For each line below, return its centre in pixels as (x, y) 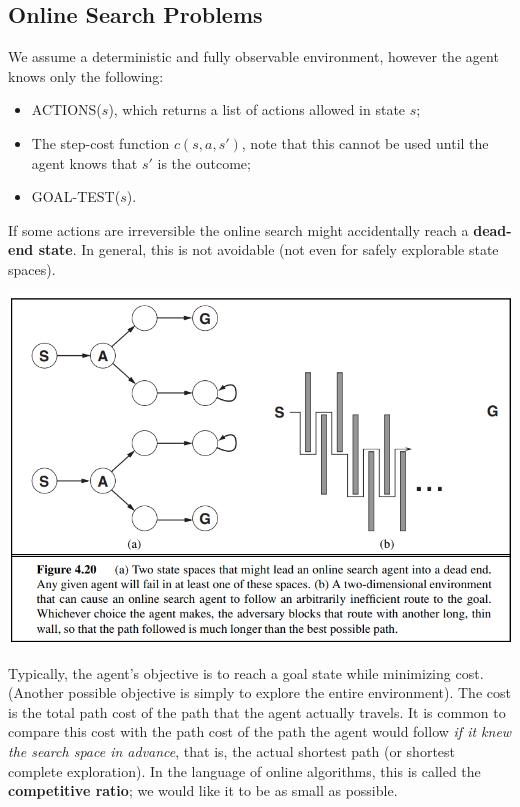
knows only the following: (86, 75)
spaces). (32, 268)
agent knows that (84, 162)
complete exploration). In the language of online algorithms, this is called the (244, 770)
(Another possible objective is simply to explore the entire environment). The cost (259, 692)
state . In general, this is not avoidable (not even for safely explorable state (268, 249)
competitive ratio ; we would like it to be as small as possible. (203, 790)
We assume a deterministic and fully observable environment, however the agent (253, 56)
